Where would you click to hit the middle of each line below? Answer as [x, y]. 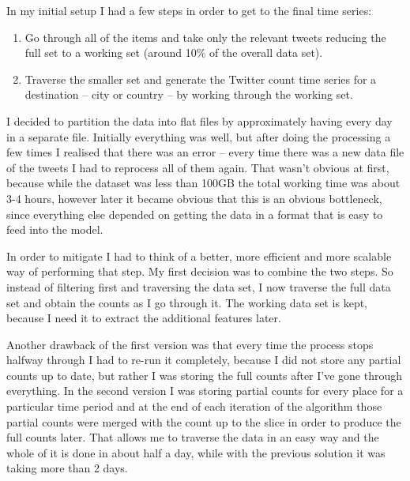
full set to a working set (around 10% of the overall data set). [174, 53]
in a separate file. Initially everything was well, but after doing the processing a [199, 136]
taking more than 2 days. [67, 468]
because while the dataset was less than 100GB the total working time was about [203, 183]
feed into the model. [55, 229]
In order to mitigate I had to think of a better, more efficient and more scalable [199, 256]
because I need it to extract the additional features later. [144, 318]
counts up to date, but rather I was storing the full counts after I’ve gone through [205, 375]
